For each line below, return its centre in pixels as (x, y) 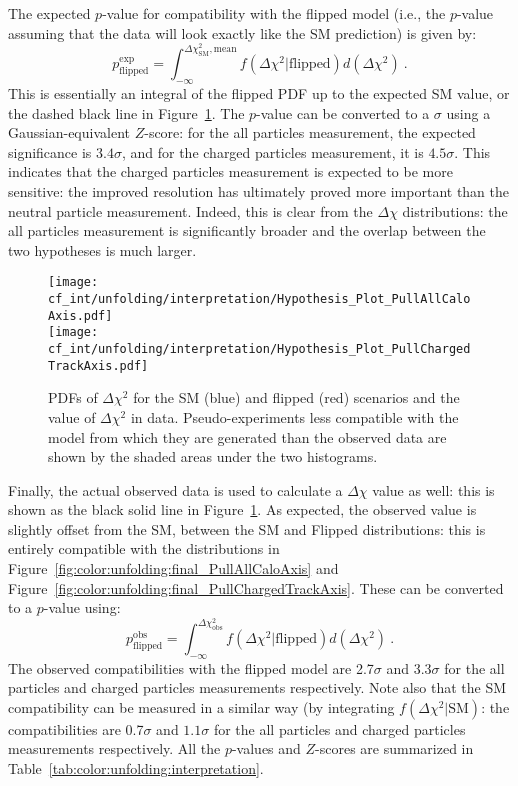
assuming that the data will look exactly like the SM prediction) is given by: (242, 32)
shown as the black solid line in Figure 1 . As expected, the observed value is (242, 509)
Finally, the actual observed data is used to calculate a (175, 489)
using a (468, 112)
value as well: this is (433, 489)
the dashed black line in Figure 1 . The (126, 112)
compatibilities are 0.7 (76, 728)
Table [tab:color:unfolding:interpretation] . (136, 768)
